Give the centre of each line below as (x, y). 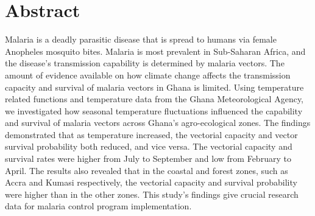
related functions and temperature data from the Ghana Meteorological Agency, (154, 99)
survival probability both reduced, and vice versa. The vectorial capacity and (149, 146)
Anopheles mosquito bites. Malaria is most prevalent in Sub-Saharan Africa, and (155, 51)
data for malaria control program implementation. (98, 206)
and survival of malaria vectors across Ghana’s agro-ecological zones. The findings (158, 123)
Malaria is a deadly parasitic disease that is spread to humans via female (141, 39)
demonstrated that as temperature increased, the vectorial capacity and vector (151, 134)
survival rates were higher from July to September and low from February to (148, 159)
